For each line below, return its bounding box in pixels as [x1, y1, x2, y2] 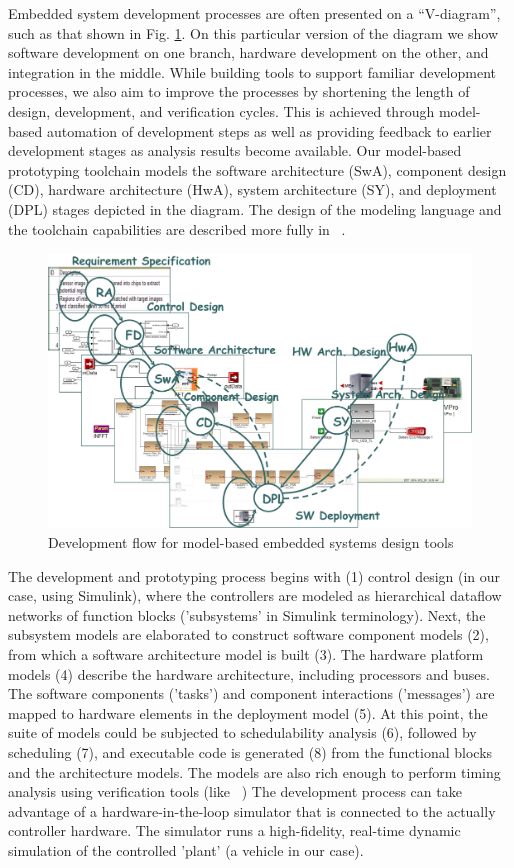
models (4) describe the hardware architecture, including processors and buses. [8, 663, 490, 684]
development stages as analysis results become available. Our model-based [8, 140, 462, 161]
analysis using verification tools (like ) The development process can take [8, 781, 462, 802]
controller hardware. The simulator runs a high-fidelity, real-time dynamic [8, 820, 461, 841]
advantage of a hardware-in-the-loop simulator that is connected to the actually [8, 800, 496, 821]
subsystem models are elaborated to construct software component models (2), [8, 624, 489, 645]
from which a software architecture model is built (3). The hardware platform [8, 644, 484, 665]
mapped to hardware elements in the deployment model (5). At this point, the [8, 702, 488, 723]
